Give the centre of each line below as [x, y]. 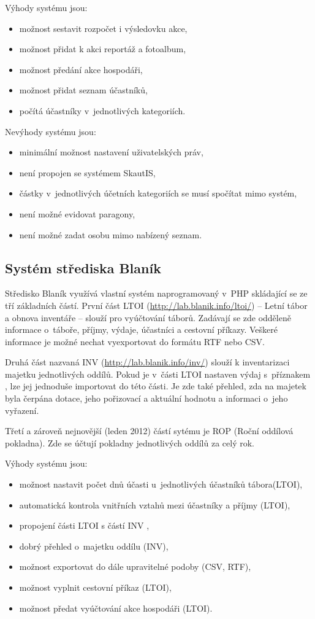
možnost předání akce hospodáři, [81, 69]
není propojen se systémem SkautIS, [87, 172]
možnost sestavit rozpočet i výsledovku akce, [103, 28]
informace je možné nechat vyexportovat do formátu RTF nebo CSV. [135, 341]
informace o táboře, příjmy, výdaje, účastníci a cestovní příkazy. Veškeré [141, 329]
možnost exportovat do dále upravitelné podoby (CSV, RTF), [135, 566]
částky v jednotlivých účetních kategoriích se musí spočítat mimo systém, [158, 193]
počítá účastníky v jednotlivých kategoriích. [102, 110]
